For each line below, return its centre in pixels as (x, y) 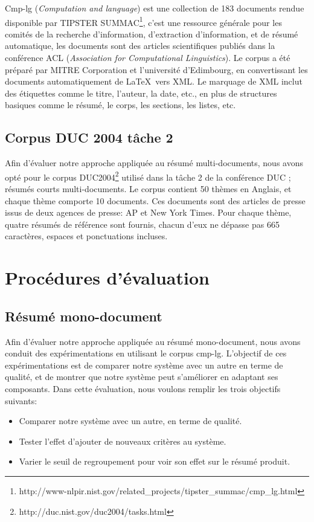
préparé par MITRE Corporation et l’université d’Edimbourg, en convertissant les (156, 69)
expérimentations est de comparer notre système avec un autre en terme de (144, 365)
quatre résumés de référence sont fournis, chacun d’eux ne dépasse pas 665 (142, 224)
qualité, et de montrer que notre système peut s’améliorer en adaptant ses (142, 377)
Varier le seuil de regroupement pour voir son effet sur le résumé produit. (155, 461)
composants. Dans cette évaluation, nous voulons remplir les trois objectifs (143, 388)
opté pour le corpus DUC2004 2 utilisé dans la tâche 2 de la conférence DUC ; (148, 176)
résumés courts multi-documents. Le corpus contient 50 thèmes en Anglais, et (148, 189)
